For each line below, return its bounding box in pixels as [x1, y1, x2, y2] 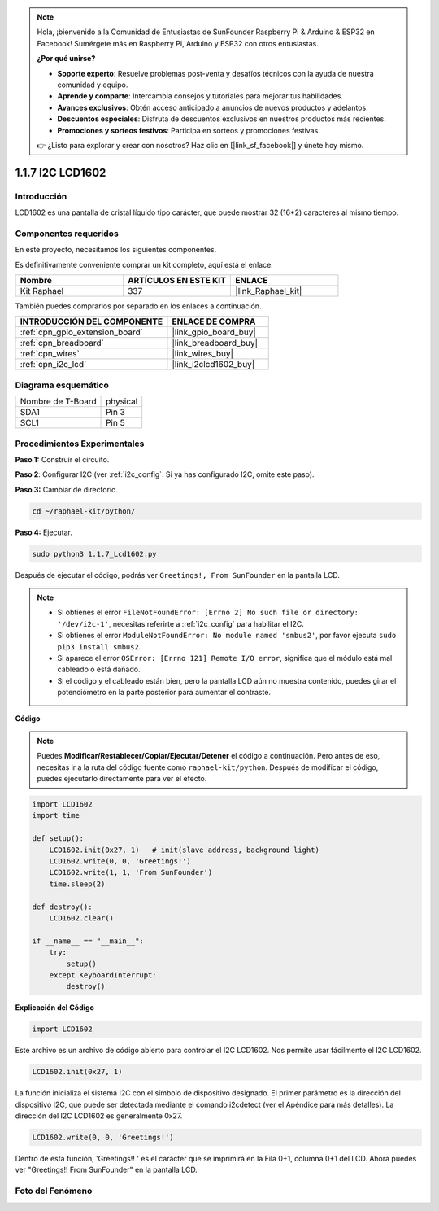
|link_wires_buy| [172, 348, 234, 360]
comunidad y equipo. [57, 80, 128, 90]
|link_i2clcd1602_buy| [172, 359, 255, 370]
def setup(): [32, 834, 85, 843]
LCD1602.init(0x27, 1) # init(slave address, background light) [49, 845, 320, 855]
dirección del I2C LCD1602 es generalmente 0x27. [15, 1111, 183, 1121]
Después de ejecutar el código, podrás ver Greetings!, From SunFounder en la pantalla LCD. [15, 570, 341, 579]
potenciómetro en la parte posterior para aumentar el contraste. [57, 688, 272, 697]
